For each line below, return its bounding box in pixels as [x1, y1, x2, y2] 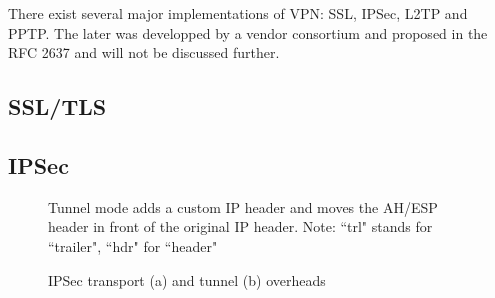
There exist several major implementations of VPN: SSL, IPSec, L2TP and [8, 3, 468, 23]
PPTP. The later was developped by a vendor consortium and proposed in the [8, 22, 488, 43]
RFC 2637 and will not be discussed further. [8, 42, 280, 63]
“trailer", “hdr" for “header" [48, 235, 218, 256]
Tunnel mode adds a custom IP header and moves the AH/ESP [48, 196, 438, 217]
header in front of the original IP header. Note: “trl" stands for [48, 216, 433, 237]
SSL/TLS [8, 91, 107, 122]
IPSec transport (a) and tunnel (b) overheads [48, 269, 326, 290]
